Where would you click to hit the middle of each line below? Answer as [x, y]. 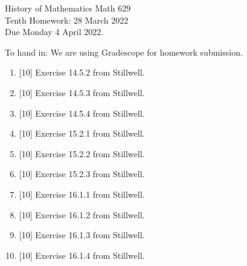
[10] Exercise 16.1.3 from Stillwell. [82, 235]
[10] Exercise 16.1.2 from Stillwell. [82, 214]
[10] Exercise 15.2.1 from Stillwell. [82, 133]
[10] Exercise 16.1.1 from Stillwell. [82, 194]
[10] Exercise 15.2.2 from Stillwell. [82, 153]
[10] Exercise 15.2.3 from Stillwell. [82, 174]
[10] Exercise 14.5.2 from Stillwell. [82, 72]
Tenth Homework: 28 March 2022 [67, 20]
